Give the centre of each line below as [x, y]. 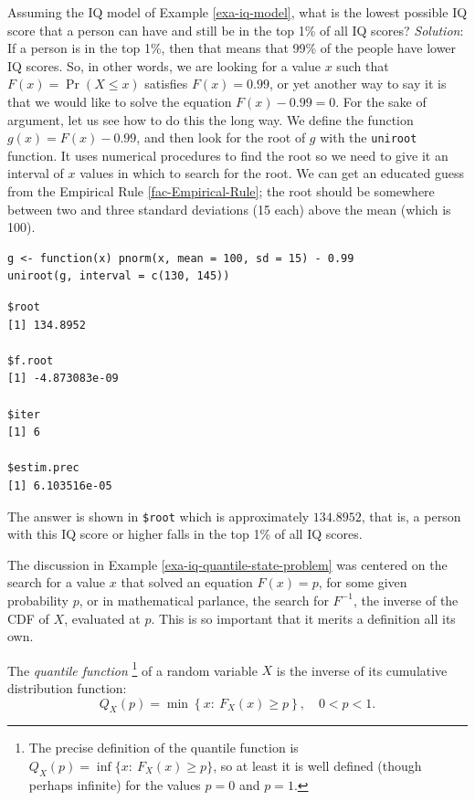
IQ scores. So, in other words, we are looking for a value [164, 65]
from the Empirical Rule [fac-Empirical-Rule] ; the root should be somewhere [221, 191]
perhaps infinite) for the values [115, 784]
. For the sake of [381, 101]
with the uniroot [369, 137]
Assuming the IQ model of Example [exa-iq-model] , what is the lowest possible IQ [237, 12]
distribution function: [67, 687]
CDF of [28, 618]
